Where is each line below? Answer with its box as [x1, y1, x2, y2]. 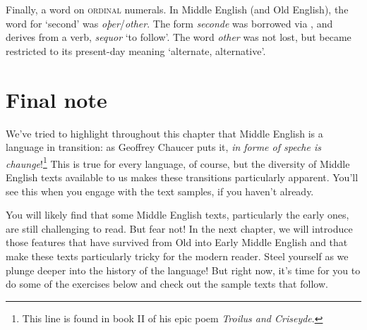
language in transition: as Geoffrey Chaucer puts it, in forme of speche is [6, 140, 321, 154]
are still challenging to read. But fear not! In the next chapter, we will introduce [6, 221, 353, 236]
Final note [6, 85, 107, 114]
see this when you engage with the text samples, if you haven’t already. [6, 183, 314, 198]
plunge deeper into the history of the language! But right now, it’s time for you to [6, 262, 361, 277]
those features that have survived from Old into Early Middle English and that [6, 235, 348, 250]
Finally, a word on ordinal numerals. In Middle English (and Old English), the [6, 2, 349, 16]
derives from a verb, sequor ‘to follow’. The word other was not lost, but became [6, 30, 351, 44]
